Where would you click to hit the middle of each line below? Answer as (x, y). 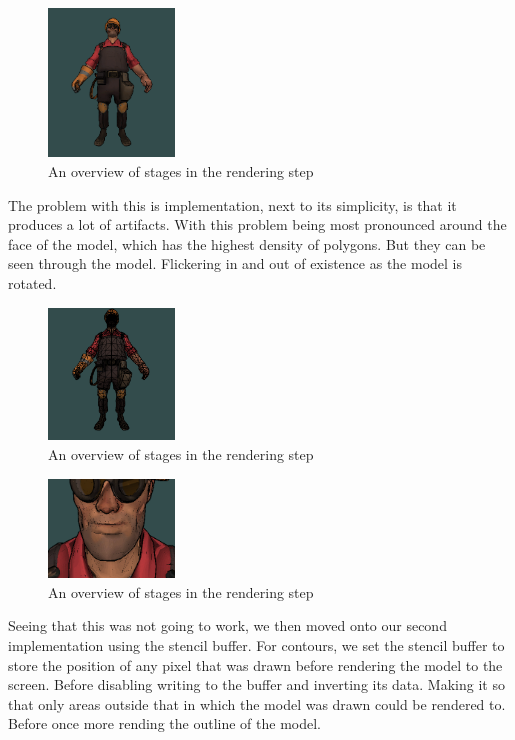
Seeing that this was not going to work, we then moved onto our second (227, 625)
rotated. (32, 283)
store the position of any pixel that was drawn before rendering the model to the (255, 664)
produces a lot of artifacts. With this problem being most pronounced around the (257, 224)
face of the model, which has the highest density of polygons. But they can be (247, 243)
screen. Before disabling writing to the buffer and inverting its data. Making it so (256, 684)
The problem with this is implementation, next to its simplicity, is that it (232, 204)
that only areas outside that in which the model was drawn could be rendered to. (257, 703)
